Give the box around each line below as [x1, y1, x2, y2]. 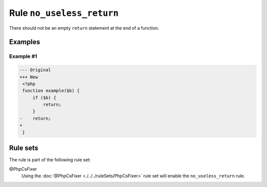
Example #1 [9, 53, 37, 60]
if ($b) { [32, 94, 56, 100]
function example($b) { [22, 88, 80, 93]
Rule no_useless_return [9, 7, 119, 18]
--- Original [19, 67, 51, 73]
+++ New [19, 74, 38, 80]
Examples [9, 38, 41, 47]
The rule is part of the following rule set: [9, 157, 91, 163]
